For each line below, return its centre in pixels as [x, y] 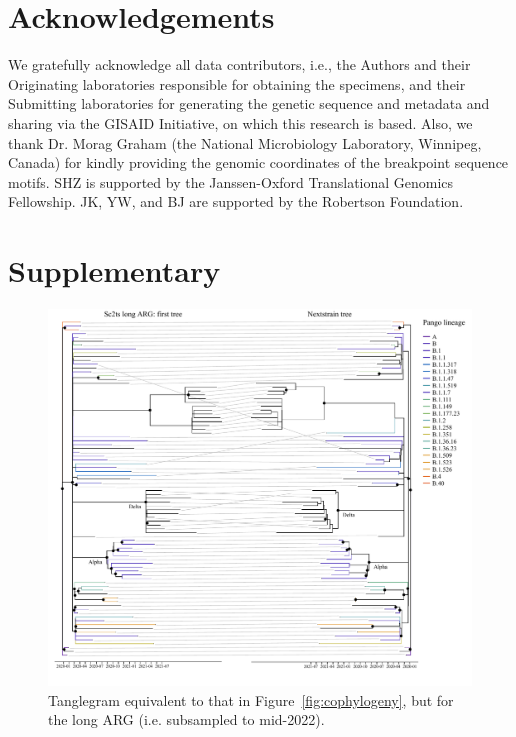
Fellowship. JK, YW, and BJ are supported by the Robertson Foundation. [236, 201]
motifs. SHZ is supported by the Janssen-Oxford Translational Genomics [231, 181]
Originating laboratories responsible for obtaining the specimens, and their [237, 83]
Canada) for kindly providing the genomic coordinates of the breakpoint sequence [258, 162]
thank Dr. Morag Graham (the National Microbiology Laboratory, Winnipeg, [245, 142]
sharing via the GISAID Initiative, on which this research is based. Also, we [240, 122]
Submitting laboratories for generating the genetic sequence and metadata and [249, 103]
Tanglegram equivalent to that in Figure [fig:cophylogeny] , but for [251, 699]
